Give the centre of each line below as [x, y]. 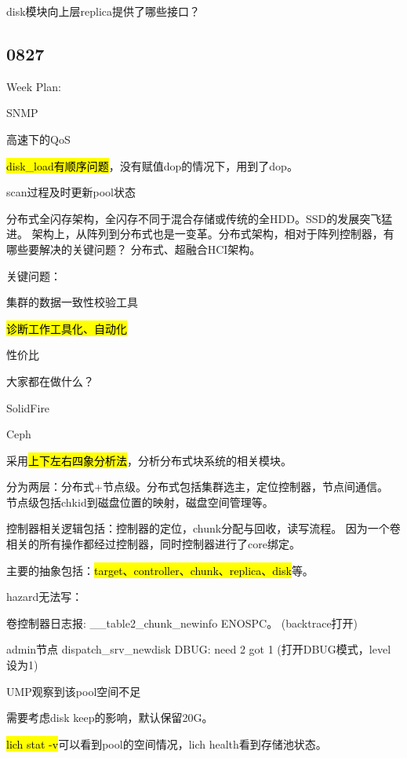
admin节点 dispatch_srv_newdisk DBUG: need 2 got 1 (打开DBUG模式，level [199, 649]
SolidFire [28, 407]
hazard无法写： [45, 597]
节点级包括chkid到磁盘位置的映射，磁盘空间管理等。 [140, 502]
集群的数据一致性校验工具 [72, 302]
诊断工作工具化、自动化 [67, 328]
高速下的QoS [38, 139]
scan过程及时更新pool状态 [71, 192]
